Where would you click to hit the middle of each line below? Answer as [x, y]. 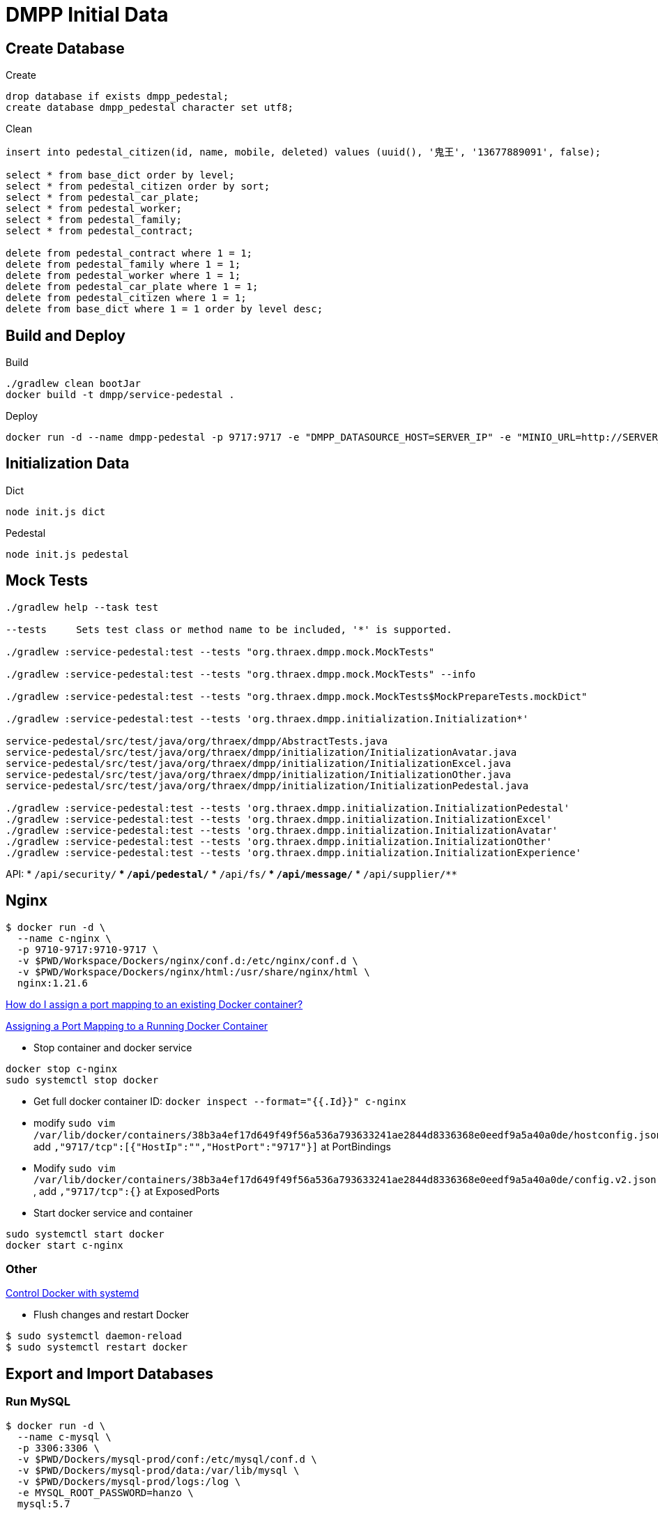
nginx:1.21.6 [53, 983]
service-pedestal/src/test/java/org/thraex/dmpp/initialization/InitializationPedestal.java [267, 785]
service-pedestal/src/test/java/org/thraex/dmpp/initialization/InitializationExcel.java [258, 763]
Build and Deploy [66, 335]
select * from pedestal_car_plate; [103, 198]
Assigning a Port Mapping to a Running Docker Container [137, 1026]
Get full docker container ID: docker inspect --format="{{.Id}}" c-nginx [220, 1101]
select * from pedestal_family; [94, 220]
